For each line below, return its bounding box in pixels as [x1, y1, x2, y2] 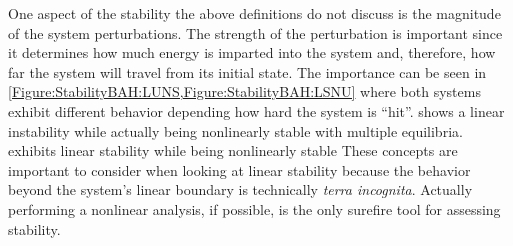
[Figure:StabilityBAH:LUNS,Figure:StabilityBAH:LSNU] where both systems [8, 81, 481, 102]
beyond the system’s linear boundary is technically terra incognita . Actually [8, 179, 473, 200]
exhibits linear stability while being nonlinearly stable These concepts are [8, 140, 458, 161]
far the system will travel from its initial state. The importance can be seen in [8, 61, 487, 82]
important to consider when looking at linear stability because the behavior [8, 159, 471, 180]
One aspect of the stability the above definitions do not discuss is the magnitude [8, 3, 501, 23]
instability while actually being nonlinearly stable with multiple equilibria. [8, 120, 463, 141]
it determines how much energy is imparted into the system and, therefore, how [8, 42, 496, 63]
